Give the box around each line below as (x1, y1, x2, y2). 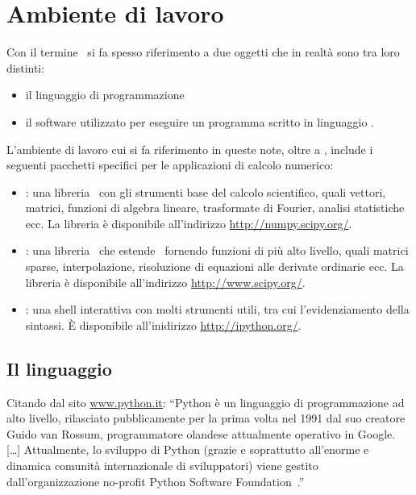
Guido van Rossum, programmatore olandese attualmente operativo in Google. (6, 425, 396, 442)
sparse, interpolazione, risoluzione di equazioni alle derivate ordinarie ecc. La (25, 258, 404, 275)
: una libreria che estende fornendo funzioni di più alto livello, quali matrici (25, 242, 409, 259)
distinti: (6, 59, 45, 76)
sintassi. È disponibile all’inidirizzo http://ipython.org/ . (25, 316, 302, 333)
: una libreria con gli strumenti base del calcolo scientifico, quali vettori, (25, 183, 386, 200)
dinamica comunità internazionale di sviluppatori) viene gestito (6, 457, 318, 474)
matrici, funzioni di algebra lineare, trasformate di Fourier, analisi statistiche (25, 199, 405, 216)
